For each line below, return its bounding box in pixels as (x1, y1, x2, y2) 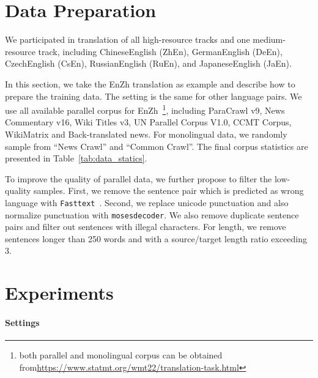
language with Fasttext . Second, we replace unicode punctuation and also (5, 196, 289, 209)
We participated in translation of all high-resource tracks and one (5, 33, 250, 46)
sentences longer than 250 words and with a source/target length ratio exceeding (5, 232, 307, 245)
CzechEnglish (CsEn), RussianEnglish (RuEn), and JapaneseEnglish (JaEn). (5, 57, 292, 70)
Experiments (5, 280, 114, 305)
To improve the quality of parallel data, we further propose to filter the (5, 172, 272, 185)
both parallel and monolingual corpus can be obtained (19, 349, 223, 361)
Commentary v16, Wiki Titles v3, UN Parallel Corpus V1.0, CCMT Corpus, (5, 116, 292, 128)
